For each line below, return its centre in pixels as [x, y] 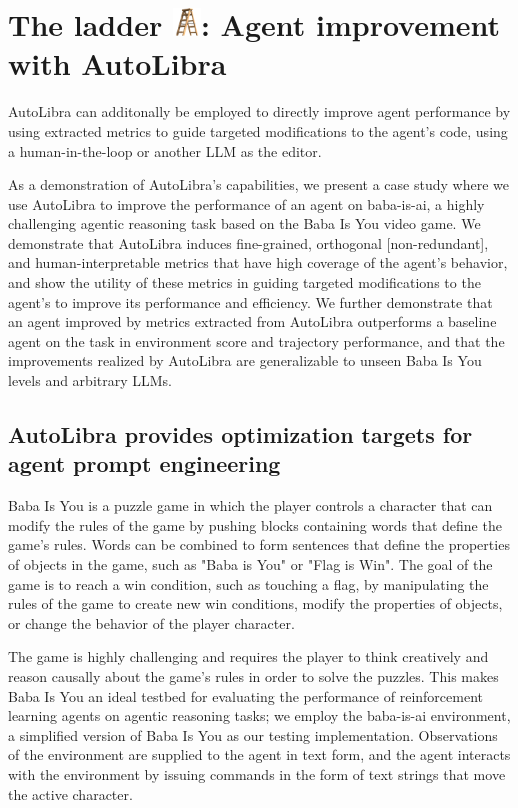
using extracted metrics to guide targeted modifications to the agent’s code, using [258, 130]
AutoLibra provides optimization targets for [240, 434]
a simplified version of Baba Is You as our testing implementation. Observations [253, 734]
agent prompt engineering [144, 463]
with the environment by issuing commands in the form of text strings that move [257, 773]
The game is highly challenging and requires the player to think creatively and [248, 656]
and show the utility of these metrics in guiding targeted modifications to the [244, 282]
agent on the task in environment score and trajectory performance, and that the [256, 340]
